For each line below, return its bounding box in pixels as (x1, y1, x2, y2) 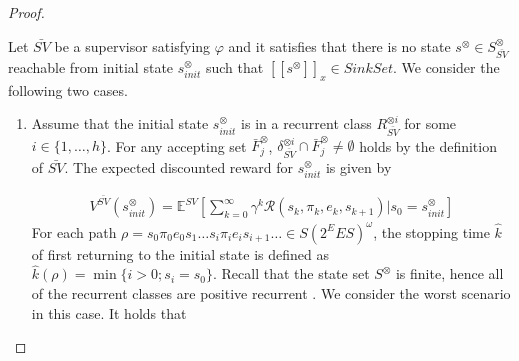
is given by (325, 156, 392, 177)
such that (205, 56, 264, 77)
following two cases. (8, 79, 128, 100)
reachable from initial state (8, 56, 174, 77)
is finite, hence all (395, 263, 504, 284)
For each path (31, 221, 117, 242)
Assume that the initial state (31, 113, 209, 134)
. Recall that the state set (212, 263, 370, 284)
